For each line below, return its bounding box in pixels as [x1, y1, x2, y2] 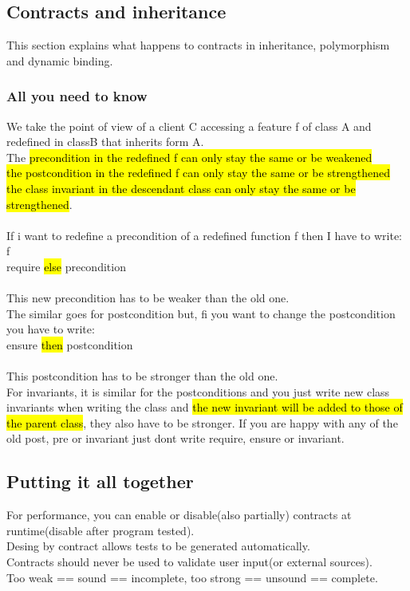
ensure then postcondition [6, 336, 133, 353]
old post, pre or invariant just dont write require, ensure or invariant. [6, 430, 345, 447]
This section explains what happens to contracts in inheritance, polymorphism [6, 37, 390, 53]
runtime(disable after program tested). [6, 522, 195, 538]
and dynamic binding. [6, 52, 113, 69]
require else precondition [6, 258, 126, 274]
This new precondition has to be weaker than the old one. [6, 290, 290, 306]
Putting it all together [6, 469, 194, 494]
